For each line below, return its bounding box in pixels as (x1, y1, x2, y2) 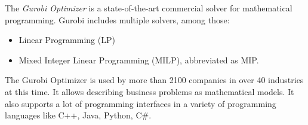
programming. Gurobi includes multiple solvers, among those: (5, 13, 230, 26)
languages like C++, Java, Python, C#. (5, 109, 152, 121)
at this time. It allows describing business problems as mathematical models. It (5, 85, 294, 97)
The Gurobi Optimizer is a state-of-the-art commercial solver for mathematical (5, 2, 292, 14)
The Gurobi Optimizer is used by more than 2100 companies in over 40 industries (5, 74, 304, 86)
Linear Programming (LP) (19, 33, 115, 46)
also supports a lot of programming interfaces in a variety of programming (5, 97, 276, 109)
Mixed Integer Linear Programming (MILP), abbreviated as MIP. (19, 53, 259, 66)
